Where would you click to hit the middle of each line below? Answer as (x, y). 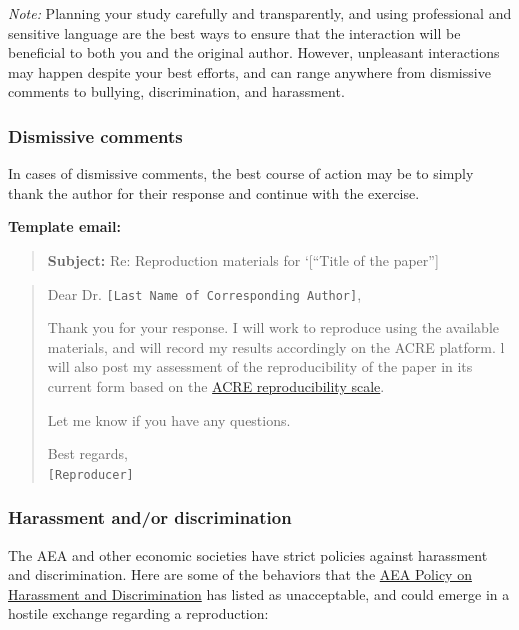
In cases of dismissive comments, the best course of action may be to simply (241, 173)
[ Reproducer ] (90, 474)
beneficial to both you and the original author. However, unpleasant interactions (254, 52)
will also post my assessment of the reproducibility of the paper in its (260, 366)
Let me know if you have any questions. (169, 419)
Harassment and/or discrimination (150, 517)
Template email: (64, 226)
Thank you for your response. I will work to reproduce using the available (273, 327)
